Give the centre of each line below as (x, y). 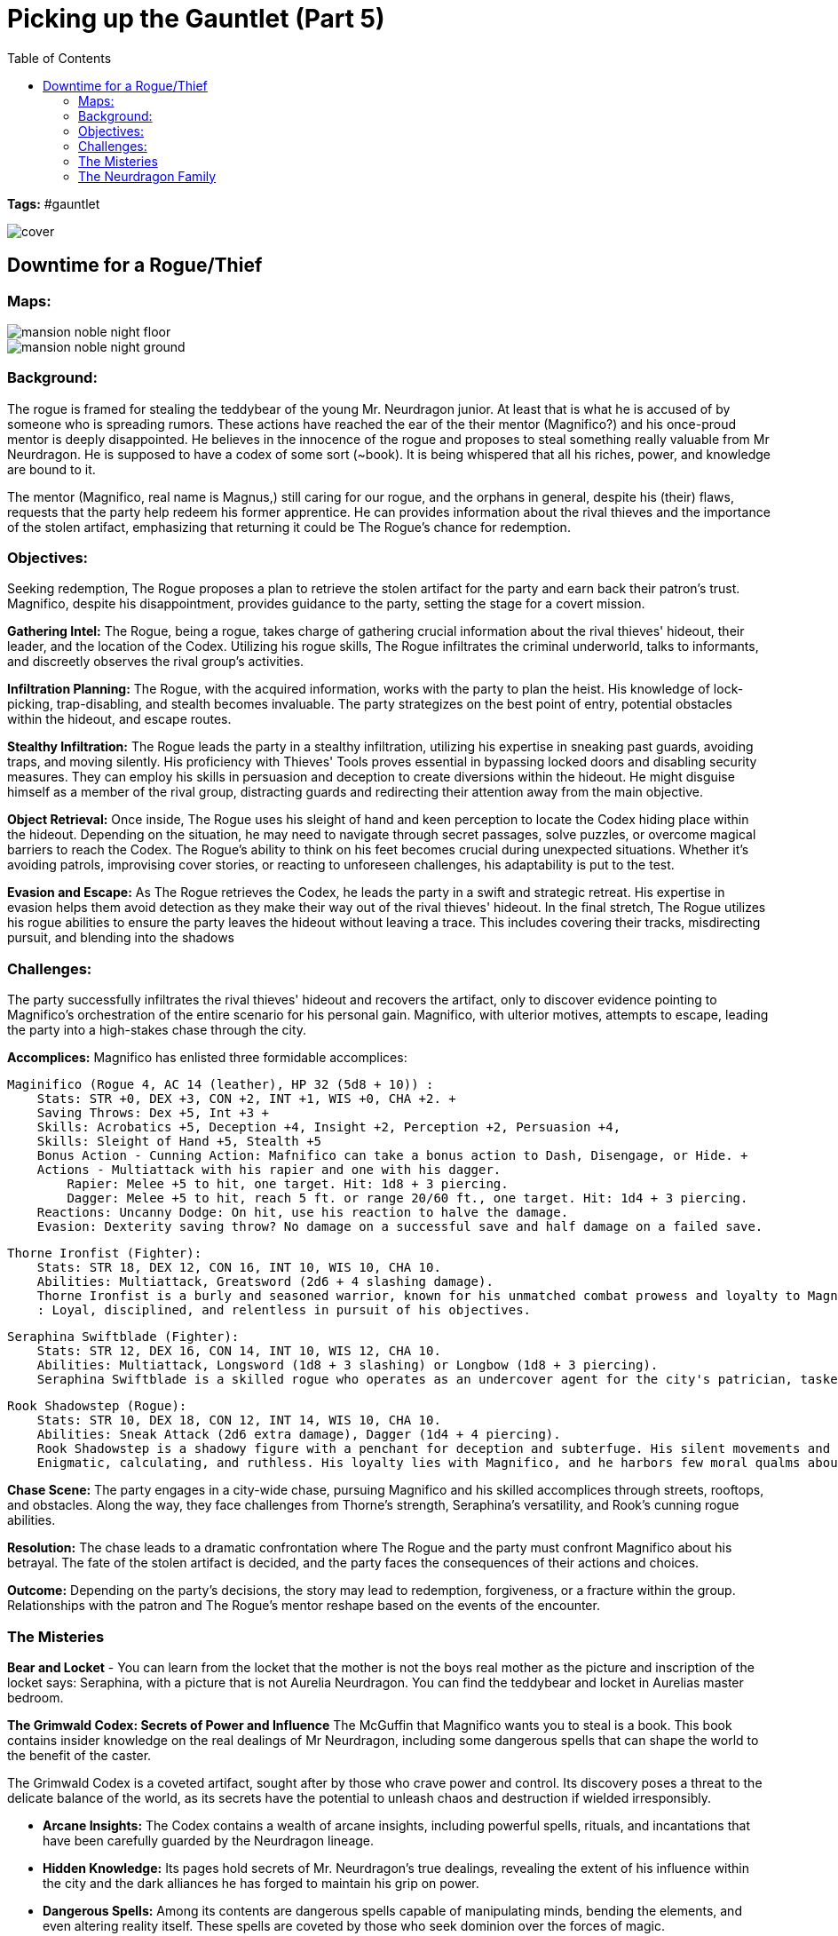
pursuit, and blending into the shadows (121, 938)
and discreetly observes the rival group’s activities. (156, 662)
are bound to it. (51, 469)
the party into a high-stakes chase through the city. (157, 1030)
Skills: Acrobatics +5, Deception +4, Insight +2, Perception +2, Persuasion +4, (329, 1127)
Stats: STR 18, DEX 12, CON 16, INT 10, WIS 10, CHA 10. (239, 1268)
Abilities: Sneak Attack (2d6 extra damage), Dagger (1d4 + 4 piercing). (299, 1435)
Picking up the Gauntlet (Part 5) (196, 19)
